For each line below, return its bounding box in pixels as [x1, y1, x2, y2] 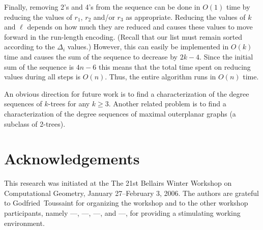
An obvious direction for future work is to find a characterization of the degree [4, 88, 249, 99]
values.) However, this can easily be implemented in [67, 41, 229, 52]
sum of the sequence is [4, 61, 74, 72]
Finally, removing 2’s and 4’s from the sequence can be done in [4, 2, 200, 12]
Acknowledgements [4, 148, 140, 169]
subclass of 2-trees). [4, 118, 66, 129]
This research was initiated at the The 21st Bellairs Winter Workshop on [4, 178, 232, 188]
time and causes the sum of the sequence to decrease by [4, 51, 178, 62]
